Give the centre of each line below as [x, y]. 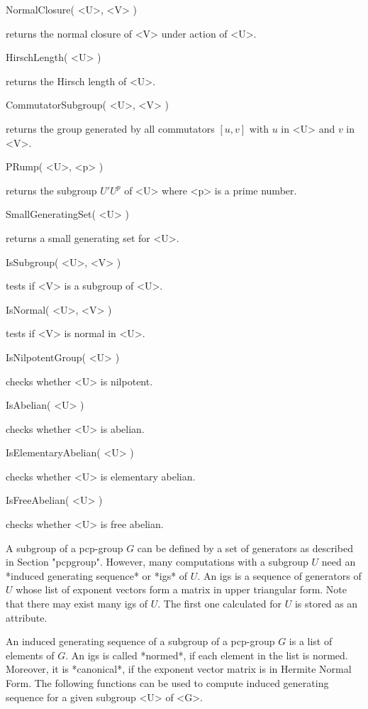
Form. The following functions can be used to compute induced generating [167, 683]
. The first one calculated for [220, 604]
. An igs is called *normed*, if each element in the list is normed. [207, 655]
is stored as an [326, 604]
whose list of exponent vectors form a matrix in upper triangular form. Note [182, 589]
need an [339, 562]
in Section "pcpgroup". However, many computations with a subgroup [157, 562]
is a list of [311, 641]
